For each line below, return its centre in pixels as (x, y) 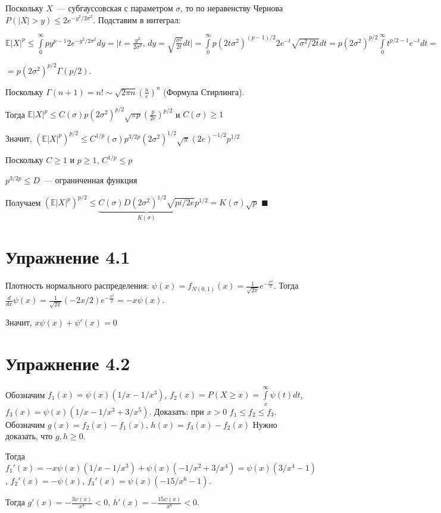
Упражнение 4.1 (68, 256)
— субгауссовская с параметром (115, 8)
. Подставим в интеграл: (137, 19)
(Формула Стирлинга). (204, 91)
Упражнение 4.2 (68, 363)
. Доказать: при (176, 411)
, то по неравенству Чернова (232, 8)
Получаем (23, 202)
